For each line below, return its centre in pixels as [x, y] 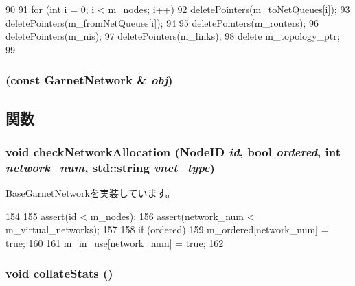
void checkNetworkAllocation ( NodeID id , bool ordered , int [173, 151]
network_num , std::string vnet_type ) [110, 167]
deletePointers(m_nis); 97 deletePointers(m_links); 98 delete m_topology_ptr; [173, 36]
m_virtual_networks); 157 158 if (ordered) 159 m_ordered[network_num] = [167, 229]
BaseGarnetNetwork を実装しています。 [91, 193]
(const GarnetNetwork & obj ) [89, 80]
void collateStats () [59, 273]
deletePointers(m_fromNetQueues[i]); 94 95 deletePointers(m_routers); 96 [162, 22]
